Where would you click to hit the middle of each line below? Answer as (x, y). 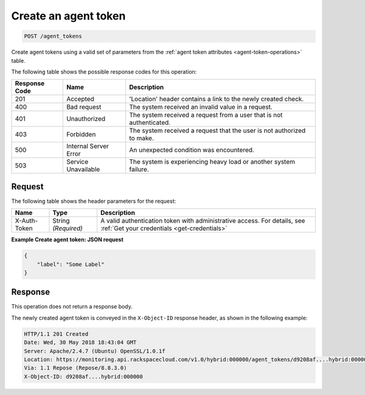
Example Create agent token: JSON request (68, 240)
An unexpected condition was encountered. (192, 150)
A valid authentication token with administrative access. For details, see (203, 221)
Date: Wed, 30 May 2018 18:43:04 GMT (80, 343)
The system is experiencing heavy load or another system (212, 162)
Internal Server (88, 146)
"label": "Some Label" (71, 264)
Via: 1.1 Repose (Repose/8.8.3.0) (75, 368)
